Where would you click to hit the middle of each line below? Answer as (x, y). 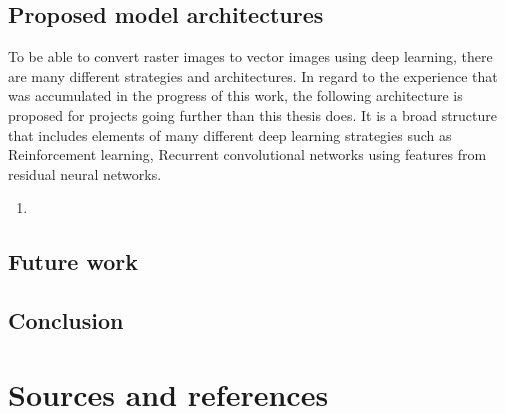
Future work (73, 261)
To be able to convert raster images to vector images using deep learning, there (250, 56)
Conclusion (66, 320)
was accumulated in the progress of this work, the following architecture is (235, 95)
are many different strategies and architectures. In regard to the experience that (253, 75)
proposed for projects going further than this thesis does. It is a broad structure (253, 114)
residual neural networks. (85, 173)
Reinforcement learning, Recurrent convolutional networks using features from (247, 154)
